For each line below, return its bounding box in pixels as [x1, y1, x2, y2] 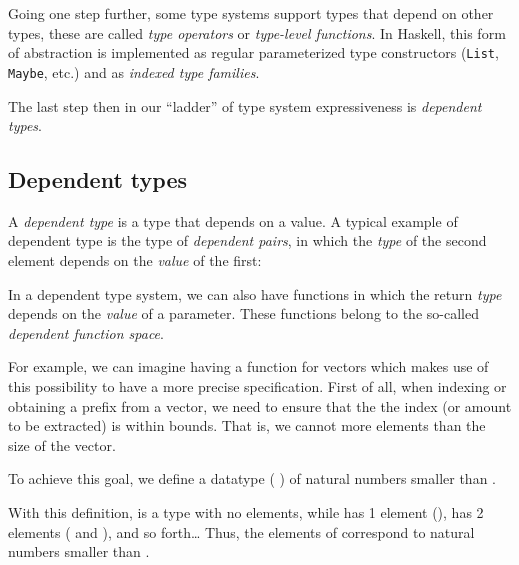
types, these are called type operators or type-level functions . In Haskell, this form [8, 22, 506, 43]
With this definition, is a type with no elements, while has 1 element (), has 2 [8, 502, 484, 523]
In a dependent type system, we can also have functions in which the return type [8, 283, 502, 304]
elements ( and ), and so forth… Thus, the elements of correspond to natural [8, 521, 475, 542]
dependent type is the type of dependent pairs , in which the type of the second [8, 230, 487, 251]
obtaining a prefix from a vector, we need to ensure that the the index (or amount [8, 395, 512, 416]
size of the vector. [8, 434, 116, 455]
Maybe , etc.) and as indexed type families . [8, 61, 260, 82]
